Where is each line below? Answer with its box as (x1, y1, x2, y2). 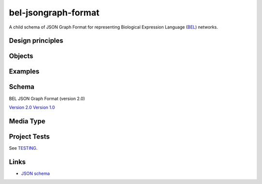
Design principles (9, 37, 64, 45)
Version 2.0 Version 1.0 (9, 104, 55, 110)
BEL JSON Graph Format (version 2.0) (9, 96, 85, 101)
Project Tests (9, 132, 50, 141)
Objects (9, 52, 33, 60)
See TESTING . (9, 145, 38, 151)
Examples (9, 68, 40, 76)
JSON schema (21, 170, 50, 176)
